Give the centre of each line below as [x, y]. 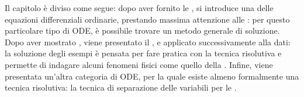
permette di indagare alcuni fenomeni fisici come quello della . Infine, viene [139, 64]
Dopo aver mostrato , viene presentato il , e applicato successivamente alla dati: [148, 42]
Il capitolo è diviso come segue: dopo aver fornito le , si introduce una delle [139, 8]
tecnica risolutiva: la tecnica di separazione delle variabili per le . [121, 87]
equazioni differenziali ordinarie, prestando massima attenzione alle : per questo [147, 19]
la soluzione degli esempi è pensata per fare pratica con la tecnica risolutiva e [143, 53]
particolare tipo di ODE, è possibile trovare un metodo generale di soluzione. [142, 30]
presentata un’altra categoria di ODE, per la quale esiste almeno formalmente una [152, 76]
